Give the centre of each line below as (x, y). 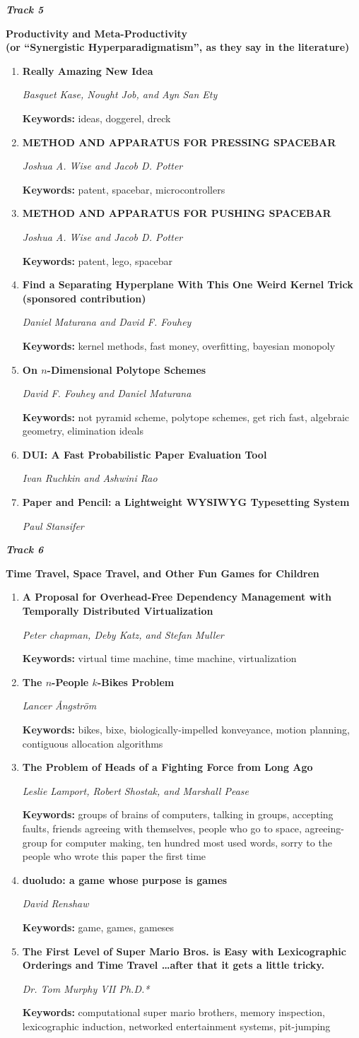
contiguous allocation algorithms (93, 743)
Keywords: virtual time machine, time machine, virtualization (159, 658)
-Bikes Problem (136, 682)
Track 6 (25, 549)
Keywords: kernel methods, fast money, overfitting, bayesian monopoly (179, 345)
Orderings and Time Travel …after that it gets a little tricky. (173, 965)
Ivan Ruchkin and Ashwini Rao (90, 478)
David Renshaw (55, 903)
